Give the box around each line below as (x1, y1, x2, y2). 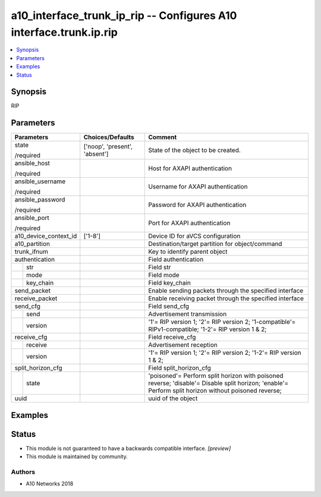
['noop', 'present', (83, 143, 133, 151)
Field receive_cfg (148, 333, 196, 341)
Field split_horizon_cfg (148, 364, 211, 372)
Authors (11, 468, 36, 476)
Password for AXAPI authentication (148, 201, 247, 209)
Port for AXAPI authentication (148, 219, 231, 227)
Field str (148, 263, 171, 272)
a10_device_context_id (14, 232, 77, 240)
